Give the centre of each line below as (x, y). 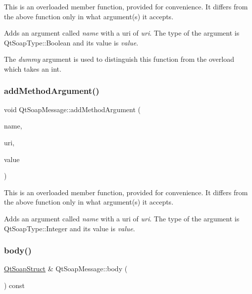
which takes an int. (33, 68)
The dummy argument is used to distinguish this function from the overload (119, 59)
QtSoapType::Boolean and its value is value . (71, 42)
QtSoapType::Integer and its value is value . (70, 228)
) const (15, 285)
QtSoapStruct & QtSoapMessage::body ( (66, 269)
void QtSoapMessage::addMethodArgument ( (72, 109)
